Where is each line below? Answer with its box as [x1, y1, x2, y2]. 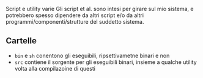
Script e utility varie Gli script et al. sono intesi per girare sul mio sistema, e [6, 5, 194, 12]
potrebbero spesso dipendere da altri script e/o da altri [6, 12, 144, 19]
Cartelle [6, 36, 37, 46]
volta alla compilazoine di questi [14, 65, 96, 72]
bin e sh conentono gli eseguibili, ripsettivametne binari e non [14, 52, 170, 59]
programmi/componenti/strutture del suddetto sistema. [6, 18, 144, 25]
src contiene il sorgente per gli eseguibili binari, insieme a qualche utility [14, 58, 197, 66]
